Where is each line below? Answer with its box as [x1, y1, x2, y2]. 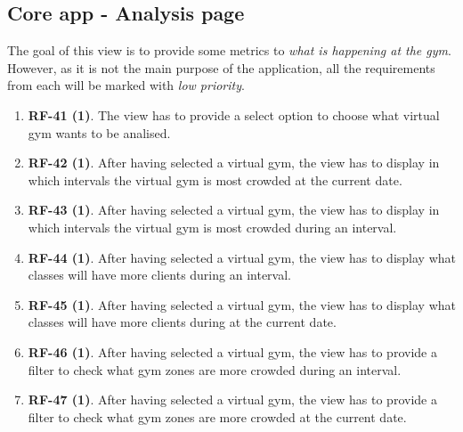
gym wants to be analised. [28, 123, 171, 142]
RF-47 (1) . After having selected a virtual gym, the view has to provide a [28, 390, 437, 409]
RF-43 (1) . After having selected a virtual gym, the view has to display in [28, 200, 440, 219]
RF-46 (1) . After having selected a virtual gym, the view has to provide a [28, 342, 437, 361]
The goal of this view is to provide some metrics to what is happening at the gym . [7, 41, 451, 60]
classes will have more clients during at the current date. [28, 313, 337, 331]
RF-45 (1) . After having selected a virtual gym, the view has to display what [28, 295, 456, 314]
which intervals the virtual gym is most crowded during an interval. [28, 217, 397, 236]
